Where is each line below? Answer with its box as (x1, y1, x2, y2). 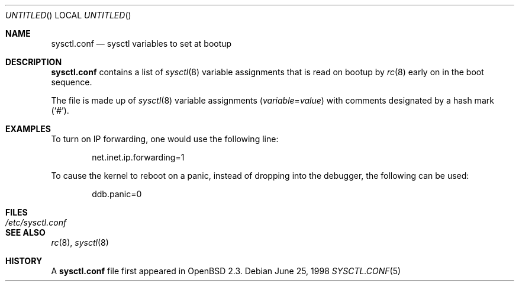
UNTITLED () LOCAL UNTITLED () (5, 10, 131, 20)
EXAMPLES (5, 124, 51, 134)
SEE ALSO (5, 227, 46, 237)
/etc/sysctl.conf (5, 217, 67, 227)
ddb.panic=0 (92, 189, 142, 199)
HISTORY (5, 256, 43, 266)
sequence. (51, 77, 92, 87)
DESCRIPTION (5, 57, 62, 67)
